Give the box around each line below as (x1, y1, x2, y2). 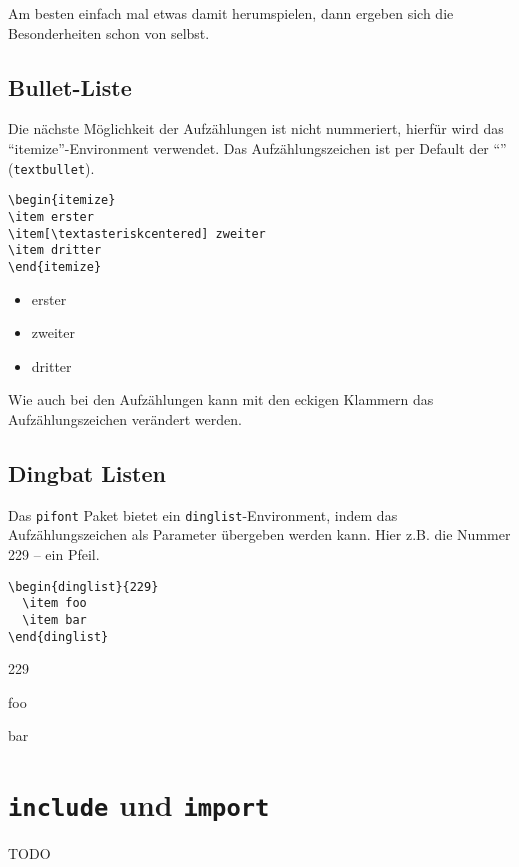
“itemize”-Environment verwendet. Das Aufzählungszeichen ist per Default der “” (8, 137, 507, 158)
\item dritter (8, 243, 102, 258)
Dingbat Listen (8, 457, 166, 488)
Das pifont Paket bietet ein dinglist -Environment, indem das (8, 504, 398, 525)
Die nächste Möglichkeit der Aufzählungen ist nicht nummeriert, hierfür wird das (8, 118, 504, 139)
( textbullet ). (8, 157, 95, 178)
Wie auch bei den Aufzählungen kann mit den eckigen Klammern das (8, 389, 434, 410)
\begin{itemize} (8, 193, 116, 208)
